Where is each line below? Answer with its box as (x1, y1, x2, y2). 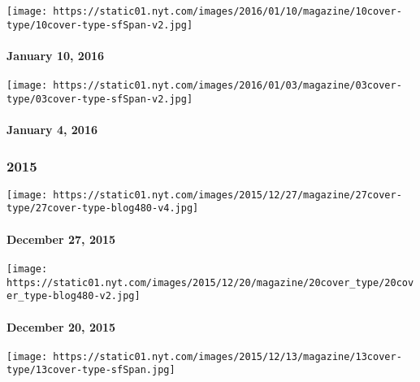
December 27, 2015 (6, 230, 116, 247)
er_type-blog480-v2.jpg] (6, 290, 141, 302)
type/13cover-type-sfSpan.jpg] (6, 364, 175, 376)
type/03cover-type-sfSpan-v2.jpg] (6, 93, 193, 105)
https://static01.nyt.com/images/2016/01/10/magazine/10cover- (53, 6, 402, 17)
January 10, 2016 (6, 46, 105, 63)
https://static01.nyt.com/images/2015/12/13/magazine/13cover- (53, 350, 402, 362)
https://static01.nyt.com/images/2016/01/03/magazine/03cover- (53, 80, 402, 92)
